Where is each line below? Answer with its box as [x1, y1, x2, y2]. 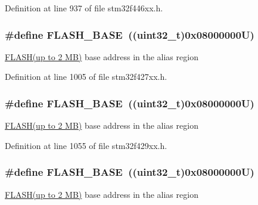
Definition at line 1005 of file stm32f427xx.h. [5, 70, 167, 83]
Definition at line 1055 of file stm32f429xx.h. [5, 139, 167, 151]
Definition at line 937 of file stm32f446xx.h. [5, 2, 163, 14]
